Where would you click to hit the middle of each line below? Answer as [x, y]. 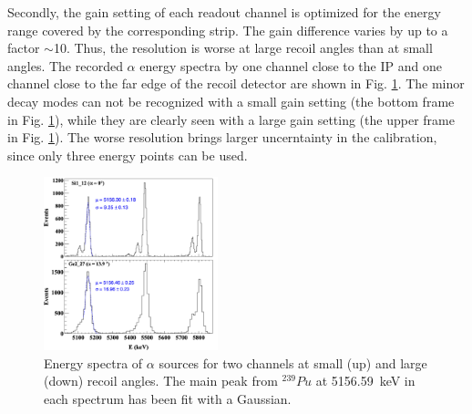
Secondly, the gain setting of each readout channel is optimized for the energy [224, 12]
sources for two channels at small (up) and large [293, 362]
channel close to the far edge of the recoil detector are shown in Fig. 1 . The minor [236, 83]
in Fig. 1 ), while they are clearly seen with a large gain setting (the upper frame [231, 119]
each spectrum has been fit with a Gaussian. [168, 398]
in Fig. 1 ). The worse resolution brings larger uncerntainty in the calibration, [222, 137]
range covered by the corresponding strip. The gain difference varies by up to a [228, 30]
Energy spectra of [93, 362]
